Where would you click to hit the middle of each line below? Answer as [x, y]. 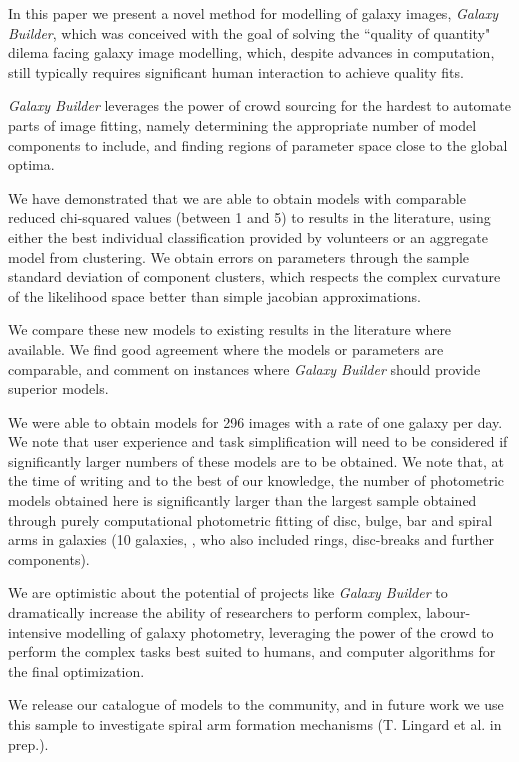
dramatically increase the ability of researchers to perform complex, [215, 612]
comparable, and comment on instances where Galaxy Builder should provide [244, 368]
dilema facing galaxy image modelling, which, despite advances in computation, [251, 52]
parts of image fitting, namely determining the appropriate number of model [242, 124]
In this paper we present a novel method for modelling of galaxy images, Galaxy [253, 13]
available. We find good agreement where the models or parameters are [226, 348]
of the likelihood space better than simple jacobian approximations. [214, 295]
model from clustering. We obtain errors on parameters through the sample [239, 256]
